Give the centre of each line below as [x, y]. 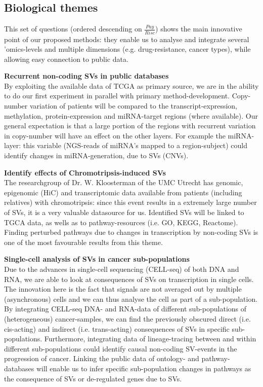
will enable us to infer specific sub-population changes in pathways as [144, 368]
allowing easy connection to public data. [66, 59]
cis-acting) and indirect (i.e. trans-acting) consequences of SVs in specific [117, 328]
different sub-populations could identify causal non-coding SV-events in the [121, 348]
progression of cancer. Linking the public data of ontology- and [102, 358]
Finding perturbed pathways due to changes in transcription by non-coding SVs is [131, 232]
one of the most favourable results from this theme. [83, 242]
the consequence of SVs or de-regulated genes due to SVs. [93, 378]
